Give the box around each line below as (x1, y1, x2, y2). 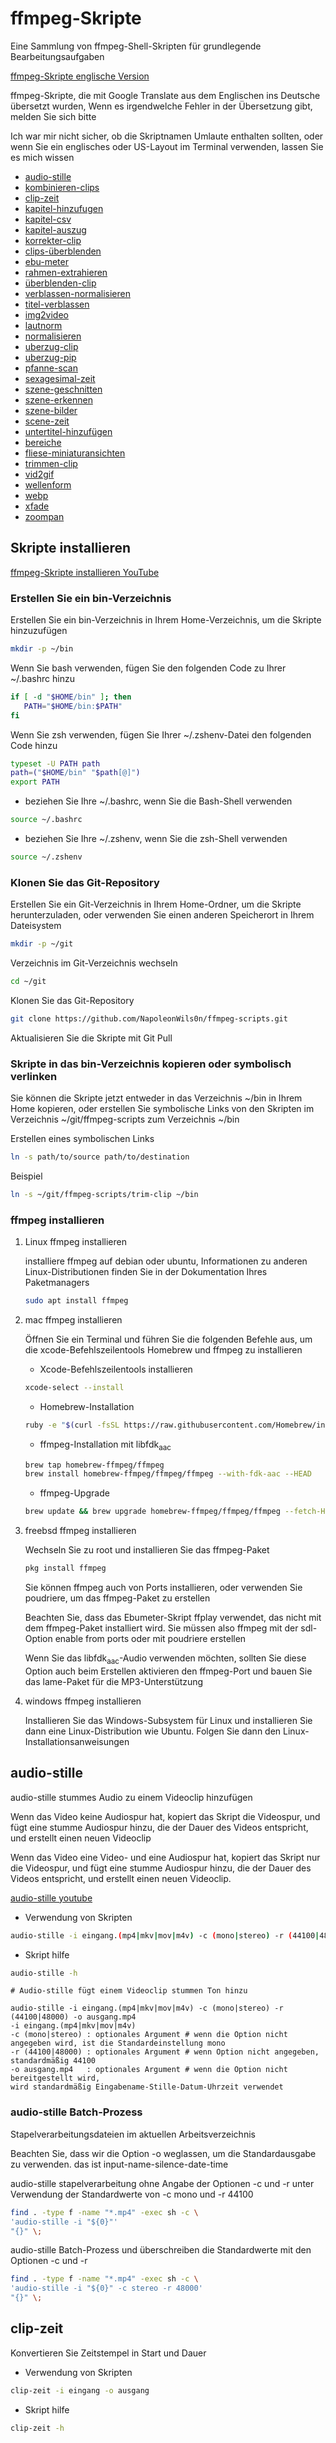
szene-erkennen (24, 393, 93, 406)
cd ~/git (10, 977, 47, 987)
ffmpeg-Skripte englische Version (10, 70, 150, 82)
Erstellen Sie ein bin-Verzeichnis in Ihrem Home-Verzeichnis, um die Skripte (10, 614, 322, 626)
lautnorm (24, 319, 63, 331)
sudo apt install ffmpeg (24, 1296, 129, 1306)
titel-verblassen (24, 298, 90, 310)
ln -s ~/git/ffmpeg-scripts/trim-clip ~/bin (10, 1190, 199, 1200)
